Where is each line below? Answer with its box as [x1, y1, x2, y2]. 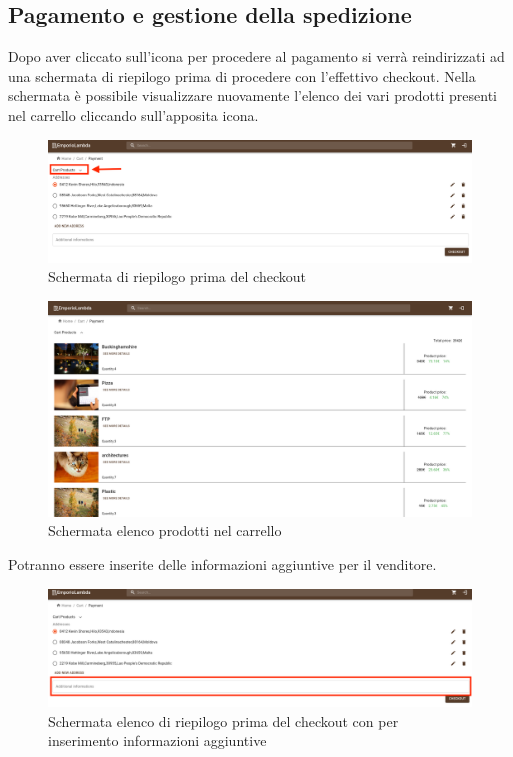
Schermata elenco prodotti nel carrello [48, 520, 282, 541]
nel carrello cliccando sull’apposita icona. [8, 104, 259, 125]
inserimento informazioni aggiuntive [48, 730, 267, 751]
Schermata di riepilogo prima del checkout [48, 266, 306, 287]
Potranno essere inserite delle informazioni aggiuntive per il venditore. [8, 554, 437, 575]
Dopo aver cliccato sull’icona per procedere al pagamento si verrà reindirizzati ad [8, 46, 505, 67]
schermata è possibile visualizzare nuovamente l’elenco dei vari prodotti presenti [8, 85, 497, 106]
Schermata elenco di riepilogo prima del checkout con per [48, 710, 399, 731]
